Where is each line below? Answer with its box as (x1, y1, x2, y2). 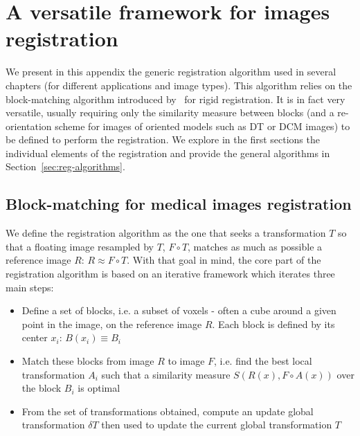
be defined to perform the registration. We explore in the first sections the (6, 132, 320, 147)
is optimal (78, 381, 120, 395)
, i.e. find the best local (214, 354, 312, 368)
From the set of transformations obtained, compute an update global (21, 403, 314, 418)
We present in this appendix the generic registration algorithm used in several (6, 64, 336, 79)
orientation (6, 118, 52, 133)
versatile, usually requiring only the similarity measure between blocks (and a (6, 105, 334, 120)
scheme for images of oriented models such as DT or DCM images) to (55, 118, 350, 133)
